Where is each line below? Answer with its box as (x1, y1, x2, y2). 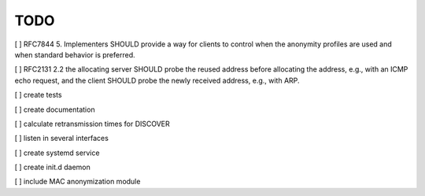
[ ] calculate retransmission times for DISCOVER (14, 119, 171, 128)
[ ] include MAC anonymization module (14, 177, 141, 187)
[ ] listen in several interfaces (14, 134, 109, 143)
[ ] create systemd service (14, 148, 100, 157)
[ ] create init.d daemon (14, 162, 91, 172)
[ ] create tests (14, 91, 62, 100)
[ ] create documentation (14, 105, 95, 114)
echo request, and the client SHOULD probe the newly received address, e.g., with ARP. (14, 76, 300, 85)
